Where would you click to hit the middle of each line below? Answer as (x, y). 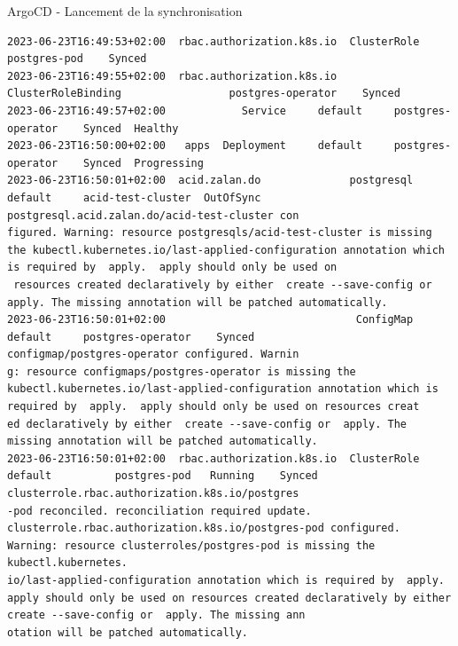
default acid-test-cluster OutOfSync (134, 197)
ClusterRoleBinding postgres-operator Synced (204, 94)
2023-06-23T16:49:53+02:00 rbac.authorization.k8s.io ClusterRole (213, 41)
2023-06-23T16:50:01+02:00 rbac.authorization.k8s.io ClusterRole (213, 458)
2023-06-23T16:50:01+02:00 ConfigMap (210, 320)
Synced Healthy (131, 128)
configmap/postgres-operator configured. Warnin (153, 355)
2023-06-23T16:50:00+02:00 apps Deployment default (185, 146)
